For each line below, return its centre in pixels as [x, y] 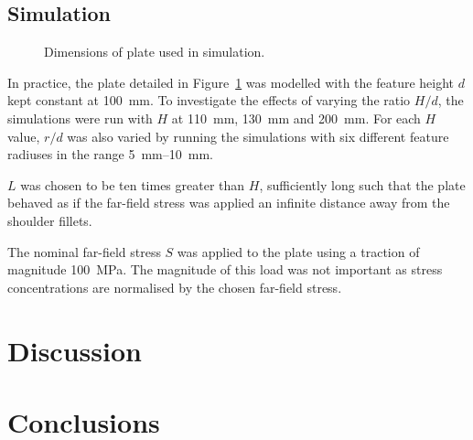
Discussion [75, 350]
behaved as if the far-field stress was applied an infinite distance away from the [229, 203]
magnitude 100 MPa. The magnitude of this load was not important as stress [225, 269]
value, [24, 136]
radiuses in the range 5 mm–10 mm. [110, 154]
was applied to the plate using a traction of [298, 251]
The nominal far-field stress [84, 251]
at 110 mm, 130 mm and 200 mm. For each [296, 118]
